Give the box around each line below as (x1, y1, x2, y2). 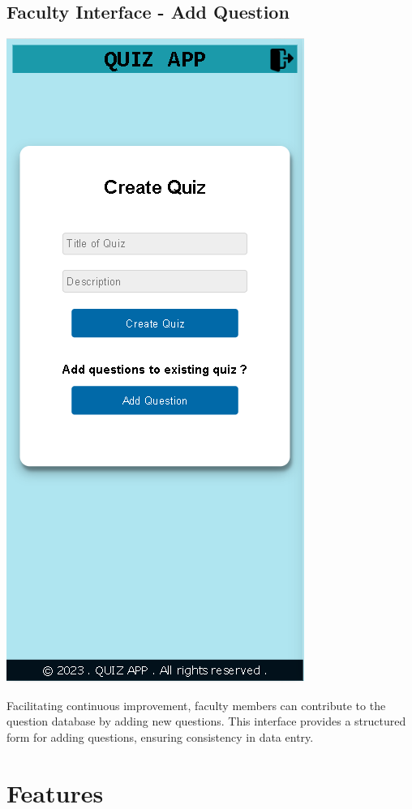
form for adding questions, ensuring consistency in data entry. (6, 728, 314, 745)
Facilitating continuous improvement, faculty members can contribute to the (6, 696, 386, 713)
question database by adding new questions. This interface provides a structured (6, 713, 406, 730)
